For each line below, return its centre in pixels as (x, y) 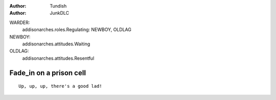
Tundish (58, 6)
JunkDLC (60, 13)
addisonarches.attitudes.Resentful (58, 58)
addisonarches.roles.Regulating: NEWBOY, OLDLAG (77, 30)
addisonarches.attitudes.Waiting (56, 44)
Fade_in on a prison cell (48, 73)
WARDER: (20, 22)
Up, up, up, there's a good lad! (60, 86)
